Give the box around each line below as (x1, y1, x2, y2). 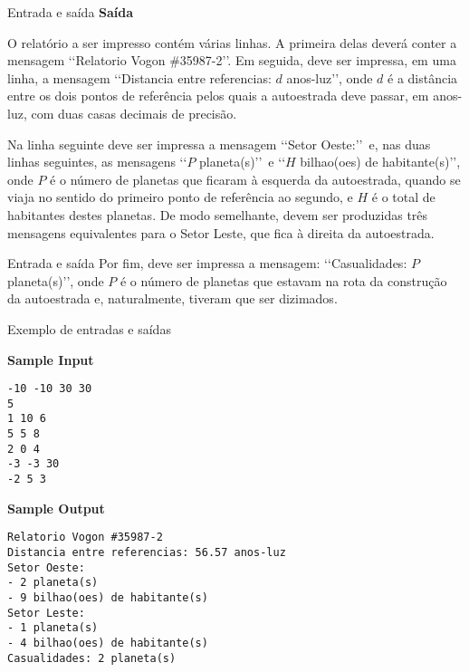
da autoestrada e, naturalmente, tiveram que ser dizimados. (7, 289, 338, 308)
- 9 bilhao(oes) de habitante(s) (7, 590, 208, 604)
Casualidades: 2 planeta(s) (7, 651, 177, 665)
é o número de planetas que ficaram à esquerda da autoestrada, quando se (50, 169, 461, 188)
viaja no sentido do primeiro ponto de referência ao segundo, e (7, 187, 353, 206)
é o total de (371, 187, 435, 206)
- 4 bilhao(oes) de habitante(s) (7, 636, 208, 649)
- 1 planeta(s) (7, 621, 99, 635)
